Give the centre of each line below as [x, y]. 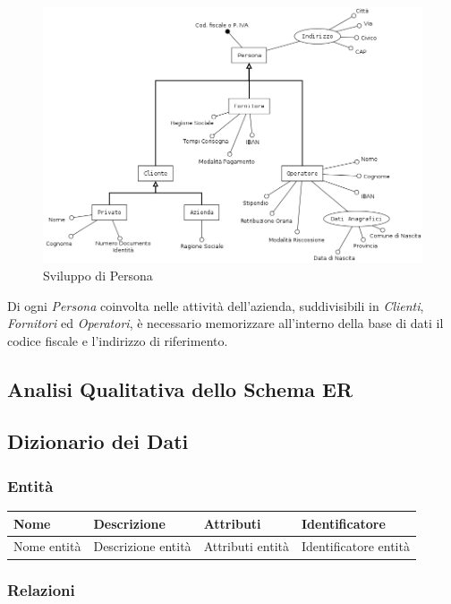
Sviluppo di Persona [98, 275]
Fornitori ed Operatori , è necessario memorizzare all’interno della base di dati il [225, 323]
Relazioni [41, 590]
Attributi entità [246, 546]
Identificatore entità [355, 546]
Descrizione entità [142, 546]
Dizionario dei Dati [98, 441]
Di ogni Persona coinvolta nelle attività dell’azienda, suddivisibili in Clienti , [216, 305]
